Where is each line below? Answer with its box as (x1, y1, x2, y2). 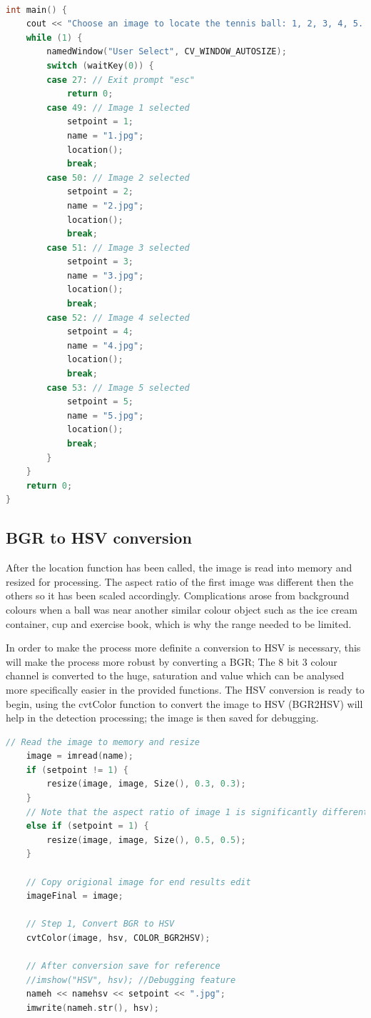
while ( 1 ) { (26, 32, 83, 43)
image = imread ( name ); (26, 751, 134, 762)
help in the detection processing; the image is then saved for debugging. (6, 710, 319, 725)
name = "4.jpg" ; (66, 340, 144, 351)
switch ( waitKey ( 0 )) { (46, 60, 154, 71)
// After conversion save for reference (26, 961, 220, 972)
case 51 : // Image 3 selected (46, 242, 190, 253)
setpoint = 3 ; (66, 256, 134, 267)
